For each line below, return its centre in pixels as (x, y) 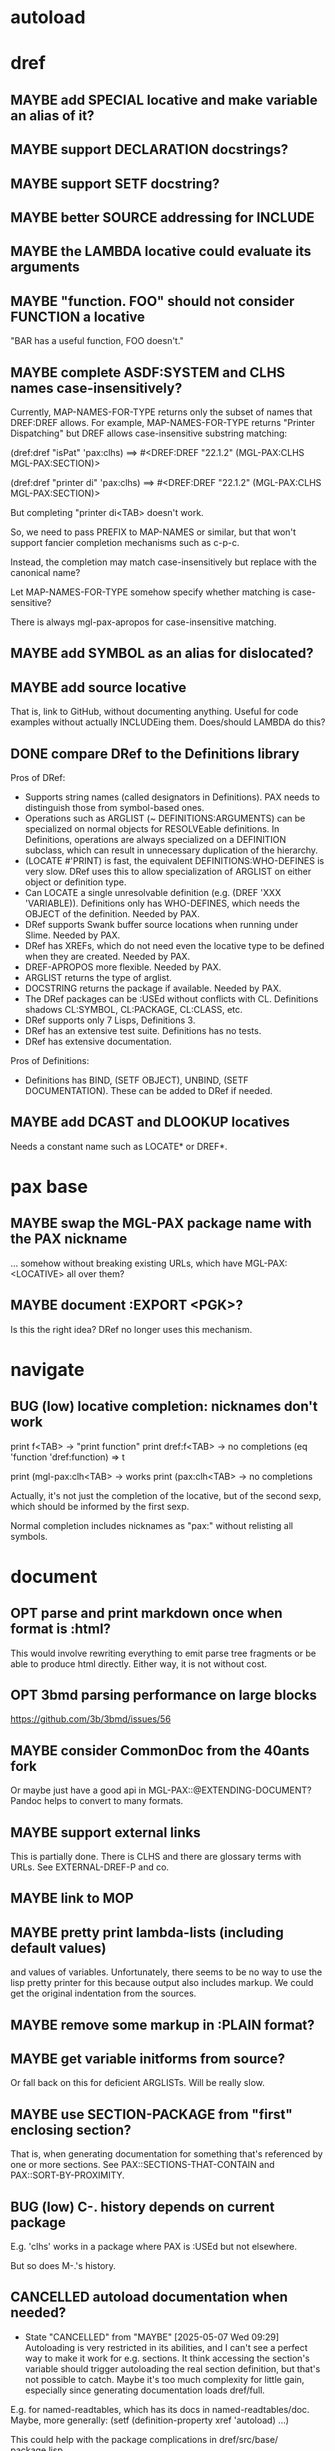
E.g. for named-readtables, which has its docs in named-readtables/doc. (160, 2409)
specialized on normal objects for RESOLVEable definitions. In (152, 828)
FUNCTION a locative (77, 316)
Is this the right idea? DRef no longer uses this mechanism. (131, 1329)
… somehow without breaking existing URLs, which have (126, 1263)
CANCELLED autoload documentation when (149, 2297)
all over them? (95, 1273)
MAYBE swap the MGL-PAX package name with (161, 1223)
